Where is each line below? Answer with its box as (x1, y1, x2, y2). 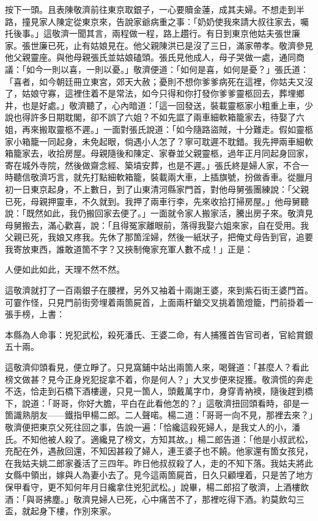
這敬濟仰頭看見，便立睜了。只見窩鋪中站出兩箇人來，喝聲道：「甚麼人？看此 (5, 361, 309, 374)
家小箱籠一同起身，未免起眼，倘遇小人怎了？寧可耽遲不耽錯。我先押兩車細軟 (5, 135, 313, 147)
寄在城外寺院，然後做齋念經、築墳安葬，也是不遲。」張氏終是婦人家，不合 (5, 158, 300, 171)
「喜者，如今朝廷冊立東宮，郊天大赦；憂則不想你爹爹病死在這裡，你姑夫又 (5, 75, 305, 87)
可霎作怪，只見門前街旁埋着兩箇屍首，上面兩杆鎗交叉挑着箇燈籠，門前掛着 (5, 295, 305, 308)
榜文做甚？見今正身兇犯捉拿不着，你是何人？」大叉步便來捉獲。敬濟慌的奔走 (5, 372, 313, 385)
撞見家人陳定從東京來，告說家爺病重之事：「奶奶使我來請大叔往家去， (21, 15, 300, 28)
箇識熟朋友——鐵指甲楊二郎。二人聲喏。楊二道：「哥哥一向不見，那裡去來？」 (5, 408, 313, 421)
